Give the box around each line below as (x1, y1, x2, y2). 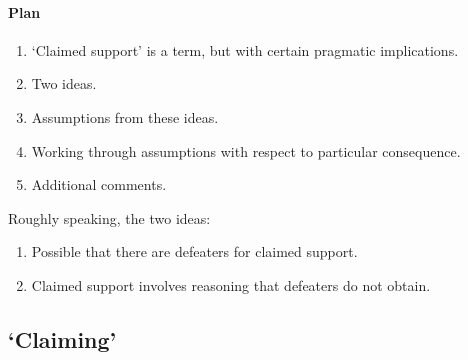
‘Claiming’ (8, 323, 117, 354)
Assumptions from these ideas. (31, 106, 219, 127)
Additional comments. (31, 174, 167, 195)
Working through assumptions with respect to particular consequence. (31, 140, 461, 161)
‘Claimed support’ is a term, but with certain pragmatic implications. (31, 39, 459, 60)
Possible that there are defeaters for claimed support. (31, 241, 358, 262)
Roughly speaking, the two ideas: (8, 207, 211, 228)
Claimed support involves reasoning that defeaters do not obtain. (31, 274, 431, 295)
